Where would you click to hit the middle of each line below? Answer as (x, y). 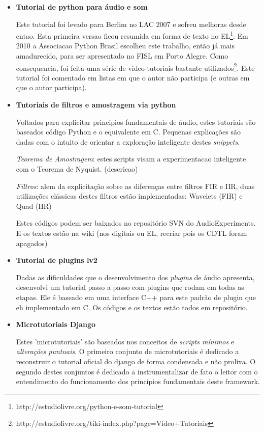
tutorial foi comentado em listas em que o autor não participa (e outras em (133, 77)
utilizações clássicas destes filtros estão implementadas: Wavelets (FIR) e (129, 196)
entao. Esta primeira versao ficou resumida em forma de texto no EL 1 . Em (132, 35)
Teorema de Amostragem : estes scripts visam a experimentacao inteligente (131, 159)
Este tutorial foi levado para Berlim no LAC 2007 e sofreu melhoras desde (131, 24)
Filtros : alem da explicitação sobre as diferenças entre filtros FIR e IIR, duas (135, 186)
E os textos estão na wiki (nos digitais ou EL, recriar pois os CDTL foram (131, 233)
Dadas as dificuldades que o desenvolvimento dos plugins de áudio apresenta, (135, 277)
